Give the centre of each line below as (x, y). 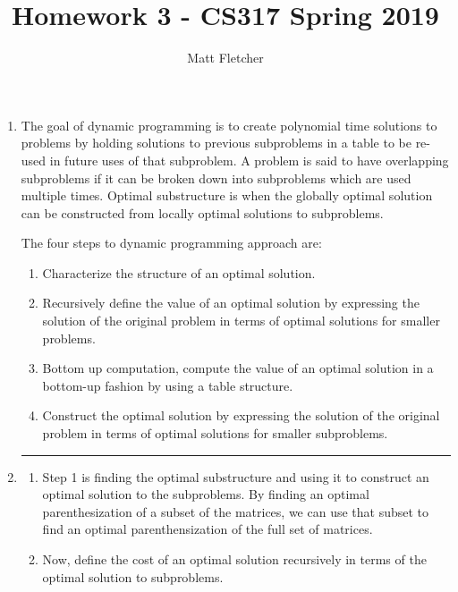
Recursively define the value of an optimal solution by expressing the (231, 303)
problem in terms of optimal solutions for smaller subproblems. (215, 433)
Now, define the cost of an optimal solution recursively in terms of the (234, 559)
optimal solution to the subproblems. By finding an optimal (206, 494)
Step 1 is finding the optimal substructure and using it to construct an (236, 476)
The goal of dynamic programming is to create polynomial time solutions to (229, 125)
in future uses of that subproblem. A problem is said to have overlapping (249, 160)
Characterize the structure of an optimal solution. (179, 272)
